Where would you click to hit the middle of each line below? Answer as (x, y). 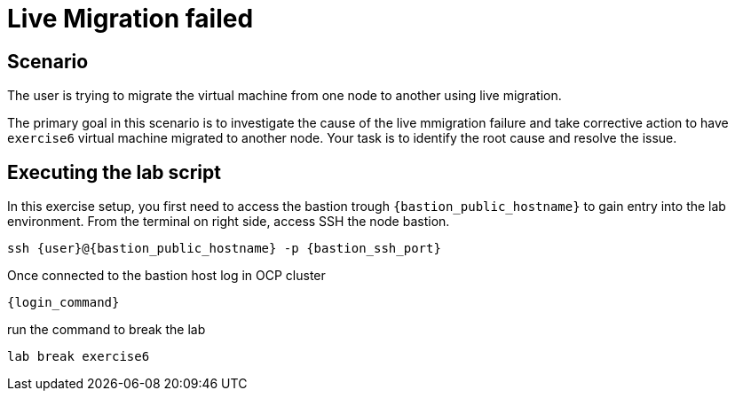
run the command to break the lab (107, 330)
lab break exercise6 (79, 357)
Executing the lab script (114, 172)
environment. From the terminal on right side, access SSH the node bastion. (229, 222)
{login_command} (63, 303)
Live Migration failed (130, 19)
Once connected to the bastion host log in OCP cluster (166, 276)
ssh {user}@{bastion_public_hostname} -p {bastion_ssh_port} (224, 249)
